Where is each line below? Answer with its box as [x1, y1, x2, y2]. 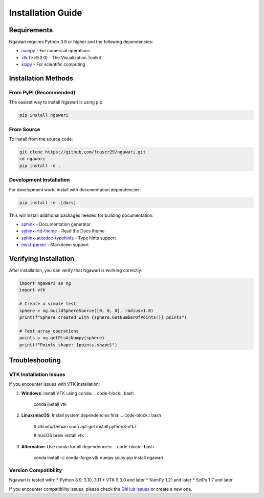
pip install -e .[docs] [19, 200, 77, 205]
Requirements [9, 26, 53, 34]
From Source [9, 126, 40, 133]
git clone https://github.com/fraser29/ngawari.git [19, 149, 146, 155]
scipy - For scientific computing [21, 62, 86, 67]
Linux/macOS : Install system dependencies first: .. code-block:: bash [21, 413, 161, 418]
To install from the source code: [9, 136, 73, 142]
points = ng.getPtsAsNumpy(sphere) [19, 335, 105, 341]
